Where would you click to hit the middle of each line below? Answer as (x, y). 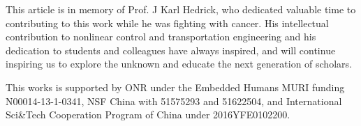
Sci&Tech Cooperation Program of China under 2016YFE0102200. (148, 115)
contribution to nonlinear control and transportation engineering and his (161, 37)
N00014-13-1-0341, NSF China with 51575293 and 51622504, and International (174, 101)
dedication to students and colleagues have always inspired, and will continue (171, 50)
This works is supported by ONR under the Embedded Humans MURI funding (175, 87)
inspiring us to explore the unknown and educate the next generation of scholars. (179, 64)
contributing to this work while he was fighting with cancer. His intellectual (167, 23)
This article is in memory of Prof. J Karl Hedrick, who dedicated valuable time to (181, 9)
